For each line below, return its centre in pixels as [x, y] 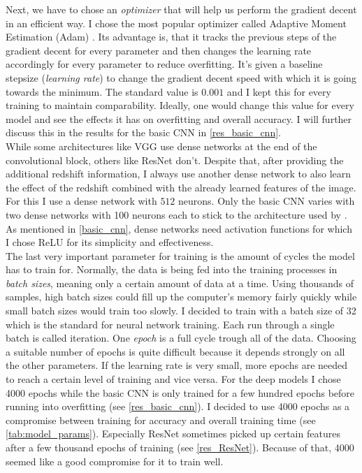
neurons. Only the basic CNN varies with [267, 201]
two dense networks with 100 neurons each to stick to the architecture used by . [176, 214]
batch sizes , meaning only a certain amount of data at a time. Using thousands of [180, 283]
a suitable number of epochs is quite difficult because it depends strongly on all [175, 351]
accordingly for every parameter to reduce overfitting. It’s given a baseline [164, 64]
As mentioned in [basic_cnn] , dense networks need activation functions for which [179, 228]
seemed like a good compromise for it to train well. [115, 461]
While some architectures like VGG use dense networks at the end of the [161, 146]
